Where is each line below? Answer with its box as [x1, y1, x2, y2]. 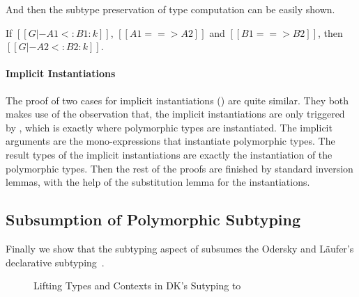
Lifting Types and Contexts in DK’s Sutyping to [33, 278, 241, 293]
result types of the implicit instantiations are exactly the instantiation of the [6, 147, 333, 161]
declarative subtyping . [6, 255, 105, 269]
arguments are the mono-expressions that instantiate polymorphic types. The [6, 134, 335, 148]
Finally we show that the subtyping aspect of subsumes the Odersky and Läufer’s [6, 241, 354, 255]
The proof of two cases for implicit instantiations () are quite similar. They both [6, 93, 349, 107]
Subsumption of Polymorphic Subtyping [6, 209, 301, 230]
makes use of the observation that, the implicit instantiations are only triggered [6, 106, 345, 121]
